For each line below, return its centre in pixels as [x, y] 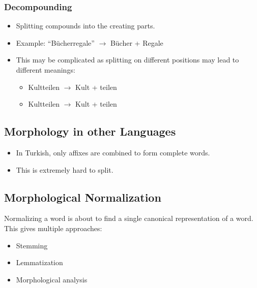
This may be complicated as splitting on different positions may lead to [127, 60]
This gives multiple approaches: [53, 228]
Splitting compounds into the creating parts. [85, 26]
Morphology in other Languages [90, 131]
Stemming [32, 245]
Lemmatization [39, 262]
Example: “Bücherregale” [55, 42]
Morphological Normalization [83, 197]
